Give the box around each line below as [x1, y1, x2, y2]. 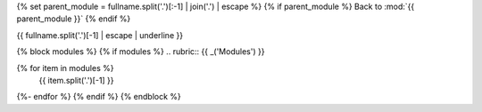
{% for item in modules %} [16, 62, 114, 73]
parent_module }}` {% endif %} [16, 13, 131, 24]
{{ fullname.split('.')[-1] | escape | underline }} [16, 29, 183, 40]
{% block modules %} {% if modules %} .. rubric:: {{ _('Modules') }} [16, 46, 265, 57]
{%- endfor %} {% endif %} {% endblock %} [16, 92, 182, 102]
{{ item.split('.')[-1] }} [38, 75, 115, 85]
